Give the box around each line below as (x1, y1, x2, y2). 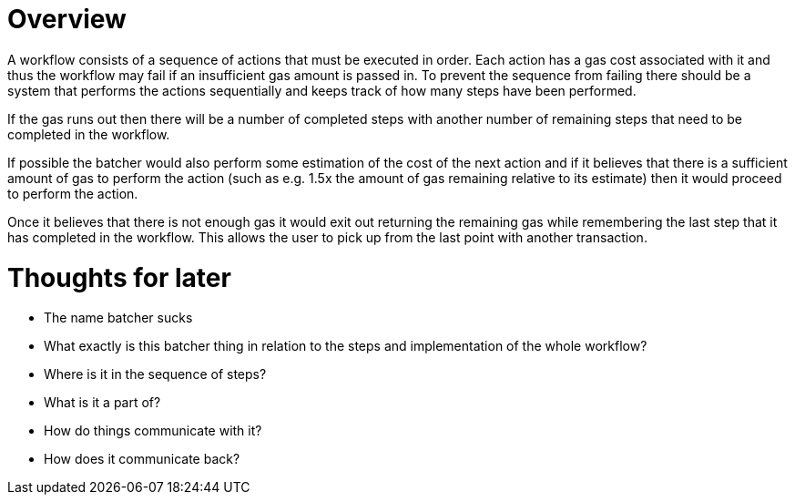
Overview (7, 4, 127, 35)
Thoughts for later (7, 261, 231, 293)
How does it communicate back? (44, 451, 240, 467)
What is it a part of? (44, 394, 161, 411)
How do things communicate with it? (44, 423, 262, 439)
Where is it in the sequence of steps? (44, 366, 267, 383)
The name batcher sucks (44, 310, 193, 326)
